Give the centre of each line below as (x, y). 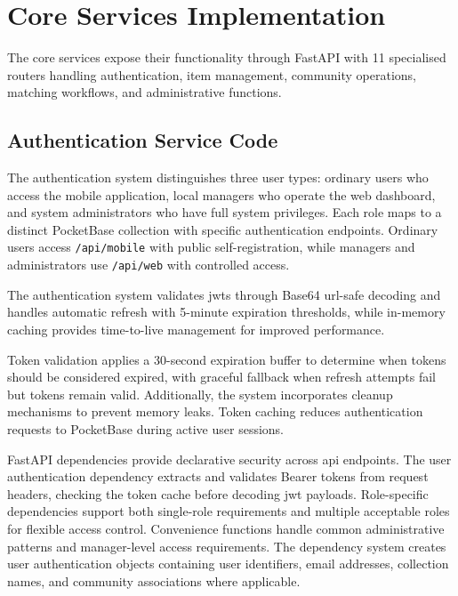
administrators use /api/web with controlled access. (149, 265)
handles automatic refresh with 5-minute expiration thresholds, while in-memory (226, 312)
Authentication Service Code (143, 140)
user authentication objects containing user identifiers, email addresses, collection (228, 564)
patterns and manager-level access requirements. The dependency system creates (227, 546)
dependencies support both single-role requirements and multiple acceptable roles (229, 511)
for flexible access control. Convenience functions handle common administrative (226, 528)
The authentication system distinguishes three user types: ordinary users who (218, 177)
